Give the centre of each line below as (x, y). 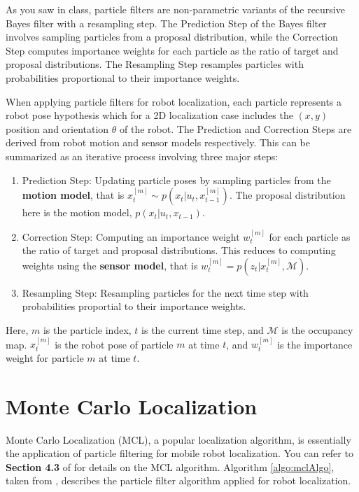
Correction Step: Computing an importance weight (131, 236)
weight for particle (45, 357)
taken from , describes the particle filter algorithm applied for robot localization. (178, 480)
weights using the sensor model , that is (110, 265)
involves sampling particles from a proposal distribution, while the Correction (172, 37)
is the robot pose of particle (114, 344)
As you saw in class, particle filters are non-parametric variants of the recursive (175, 9)
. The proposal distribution (287, 195)
